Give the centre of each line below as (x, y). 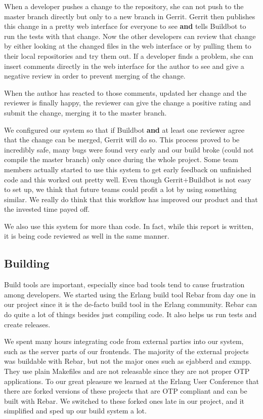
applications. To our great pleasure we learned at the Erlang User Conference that (131, 381)
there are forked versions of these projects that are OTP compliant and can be (126, 391)
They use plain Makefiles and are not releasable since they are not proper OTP (127, 371)
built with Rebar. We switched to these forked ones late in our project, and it (124, 401)
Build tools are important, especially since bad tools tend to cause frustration (124, 284)
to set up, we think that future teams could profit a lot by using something (120, 189)
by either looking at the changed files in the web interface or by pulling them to (128, 46)
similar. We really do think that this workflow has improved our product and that (131, 199)
